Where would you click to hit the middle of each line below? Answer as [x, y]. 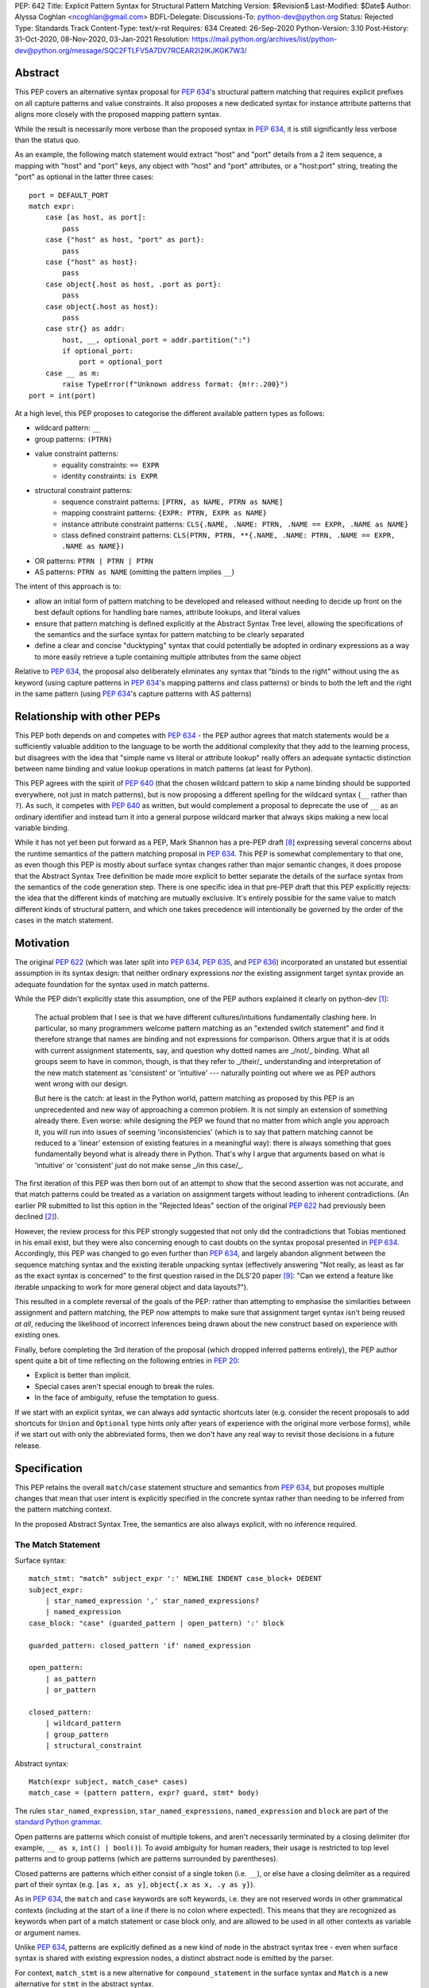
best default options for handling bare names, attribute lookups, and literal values [168, 612]
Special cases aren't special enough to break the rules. [124, 1386]
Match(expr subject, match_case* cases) [108, 1782]
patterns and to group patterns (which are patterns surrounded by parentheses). [146, 1859]
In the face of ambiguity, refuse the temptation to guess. [127, 1398]
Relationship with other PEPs [87, 716]
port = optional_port [121, 362]
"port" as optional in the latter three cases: [84, 177]
